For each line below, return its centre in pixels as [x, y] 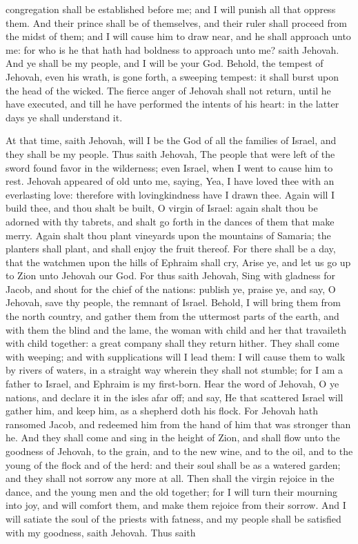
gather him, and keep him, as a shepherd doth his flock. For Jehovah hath [162, 411]
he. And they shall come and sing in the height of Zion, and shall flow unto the [173, 437]
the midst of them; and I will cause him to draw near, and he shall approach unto [178, 36]
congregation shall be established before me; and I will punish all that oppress [171, 9]
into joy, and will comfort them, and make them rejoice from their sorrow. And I [176, 505]
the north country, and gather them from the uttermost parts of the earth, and [172, 316]
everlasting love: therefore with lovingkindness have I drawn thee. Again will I [170, 194]
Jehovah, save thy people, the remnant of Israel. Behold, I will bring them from [173, 302]
